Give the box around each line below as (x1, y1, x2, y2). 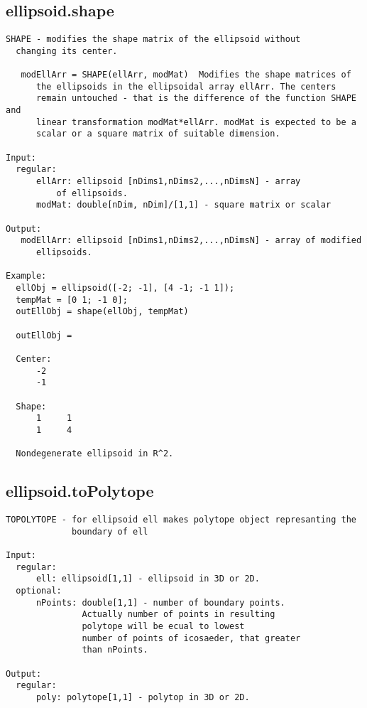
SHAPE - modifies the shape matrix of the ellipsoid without (6, 34, 301, 45)
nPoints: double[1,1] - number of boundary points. (35, 597, 285, 608)
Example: (6, 271, 47, 281)
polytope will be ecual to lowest (82, 621, 245, 631)
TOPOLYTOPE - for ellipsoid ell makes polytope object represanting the (6, 515, 356, 525)
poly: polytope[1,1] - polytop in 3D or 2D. (35, 692, 250, 702)
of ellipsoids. (56, 188, 128, 198)
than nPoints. (82, 645, 148, 655)
